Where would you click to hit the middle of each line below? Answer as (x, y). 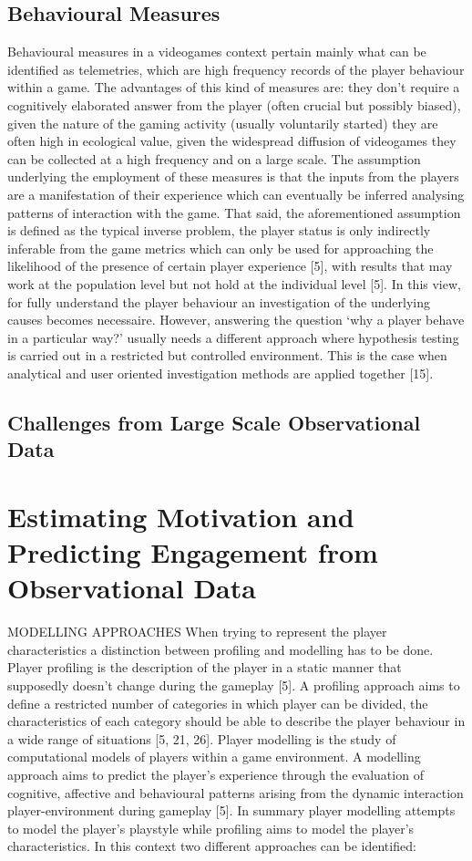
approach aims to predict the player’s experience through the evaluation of (215, 774)
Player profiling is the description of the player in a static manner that (205, 667)
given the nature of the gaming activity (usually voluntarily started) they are (223, 123)
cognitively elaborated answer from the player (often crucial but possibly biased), (234, 104)
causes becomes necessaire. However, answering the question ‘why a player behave (236, 320)
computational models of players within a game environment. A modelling (214, 757)
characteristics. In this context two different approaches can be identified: (212, 846)
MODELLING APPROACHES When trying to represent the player (197, 632)
